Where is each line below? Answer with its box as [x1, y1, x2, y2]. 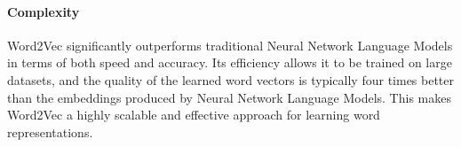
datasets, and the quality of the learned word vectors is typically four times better [7, 70, 455, 89]
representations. [7, 122, 93, 141]
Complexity [7, 2, 80, 20]
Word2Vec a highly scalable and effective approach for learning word [7, 105, 380, 124]
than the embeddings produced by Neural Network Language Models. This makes [7, 88, 451, 106]
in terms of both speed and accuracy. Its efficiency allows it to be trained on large [7, 53, 452, 72]
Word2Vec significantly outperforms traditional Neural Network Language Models [7, 35, 453, 54]
